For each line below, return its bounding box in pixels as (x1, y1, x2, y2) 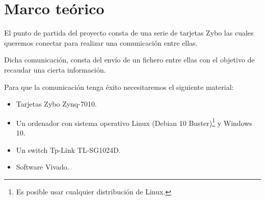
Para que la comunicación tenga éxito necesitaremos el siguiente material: (4, 81, 234, 92)
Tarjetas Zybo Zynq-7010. (16, 98, 97, 109)
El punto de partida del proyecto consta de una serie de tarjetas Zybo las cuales (4, 27, 254, 38)
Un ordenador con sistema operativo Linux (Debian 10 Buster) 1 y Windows (16, 116, 252, 128)
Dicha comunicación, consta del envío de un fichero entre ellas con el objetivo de (4, 54, 255, 65)
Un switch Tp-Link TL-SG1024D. (16, 144, 121, 155)
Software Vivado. (16, 161, 69, 172)
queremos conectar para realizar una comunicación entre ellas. (4, 37, 198, 48)
